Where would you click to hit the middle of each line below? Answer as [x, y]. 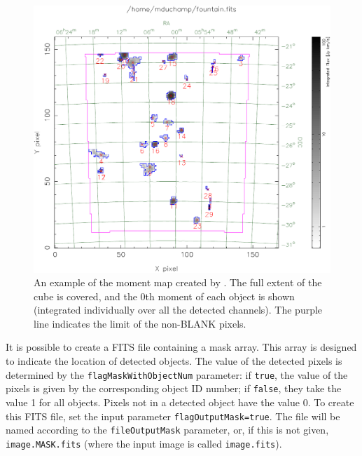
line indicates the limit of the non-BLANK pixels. [140, 323]
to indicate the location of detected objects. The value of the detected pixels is [174, 361]
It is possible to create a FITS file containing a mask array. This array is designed [181, 347]
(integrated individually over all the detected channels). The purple [178, 310]
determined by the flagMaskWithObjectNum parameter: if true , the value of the [177, 374]
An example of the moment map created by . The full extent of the [178, 282]
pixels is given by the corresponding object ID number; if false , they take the [174, 388]
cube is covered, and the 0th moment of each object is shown [164, 296]
